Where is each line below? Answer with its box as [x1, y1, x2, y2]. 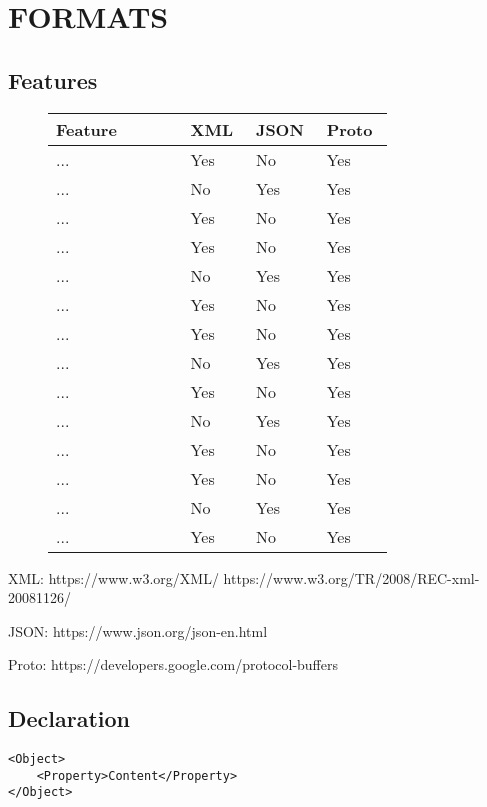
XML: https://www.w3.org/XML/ [8, 567, 219, 588]
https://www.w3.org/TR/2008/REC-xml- [223, 567, 480, 588]
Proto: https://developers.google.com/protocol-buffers [8, 654, 338, 675]
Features [8, 64, 98, 95]
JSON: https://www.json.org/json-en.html [8, 620, 268, 641]
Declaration [8, 703, 131, 734]
